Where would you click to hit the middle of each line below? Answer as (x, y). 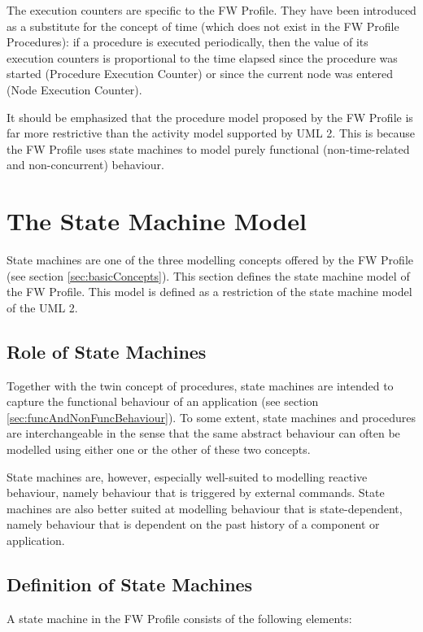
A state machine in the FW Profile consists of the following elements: (179, 618)
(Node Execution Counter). (74, 89)
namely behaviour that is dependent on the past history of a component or (193, 524)
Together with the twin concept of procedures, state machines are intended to (200, 385)
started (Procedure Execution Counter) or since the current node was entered (200, 74)
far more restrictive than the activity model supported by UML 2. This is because (211, 133)
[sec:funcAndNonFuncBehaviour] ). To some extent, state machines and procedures (211, 417)
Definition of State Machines (130, 584)
